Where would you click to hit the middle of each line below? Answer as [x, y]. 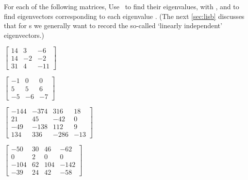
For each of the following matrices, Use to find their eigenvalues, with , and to [122, 6]
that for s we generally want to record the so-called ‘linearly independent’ [113, 25]
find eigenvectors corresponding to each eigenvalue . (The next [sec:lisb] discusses [124, 16]
